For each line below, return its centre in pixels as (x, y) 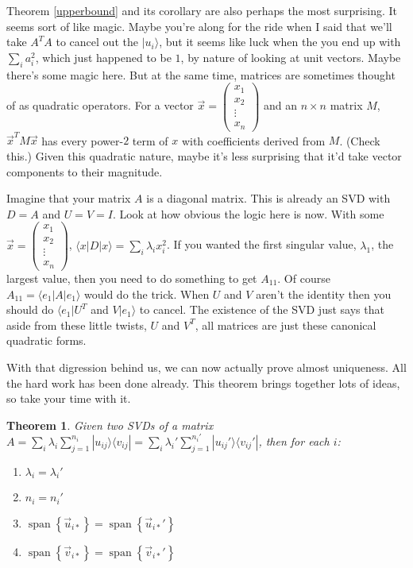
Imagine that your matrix (69, 198)
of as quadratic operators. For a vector (100, 105)
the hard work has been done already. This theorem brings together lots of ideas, (203, 383)
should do (30, 309)
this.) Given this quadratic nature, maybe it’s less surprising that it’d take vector (204, 156)
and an (280, 105)
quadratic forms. (46, 340)
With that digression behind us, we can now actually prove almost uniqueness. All (206, 367)
